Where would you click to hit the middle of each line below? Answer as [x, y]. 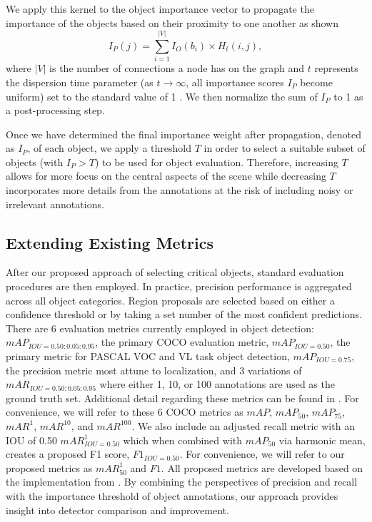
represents [336, 68]
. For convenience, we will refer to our [262, 454]
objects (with [35, 162]
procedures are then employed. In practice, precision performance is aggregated [179, 286]
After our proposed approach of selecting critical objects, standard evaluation [175, 272]
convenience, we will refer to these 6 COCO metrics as [125, 412]
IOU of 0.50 [31, 440]
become [316, 82]
